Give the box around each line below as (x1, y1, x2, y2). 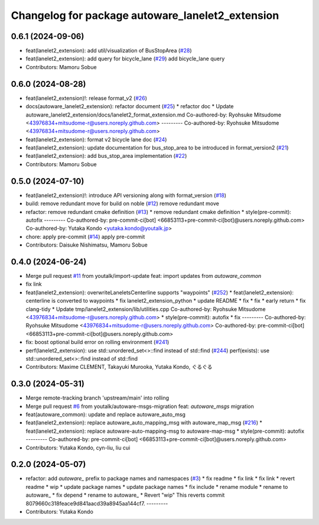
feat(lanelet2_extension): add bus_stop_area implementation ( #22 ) (25, 153, 187, 160)
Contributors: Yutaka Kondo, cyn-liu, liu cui (25, 444, 131, 451)
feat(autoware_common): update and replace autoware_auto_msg (25, 411, 186, 418)
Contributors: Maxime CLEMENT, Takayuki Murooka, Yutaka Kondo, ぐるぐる (25, 364, 213, 371)
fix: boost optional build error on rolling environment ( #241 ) (25, 339, 170, 346)
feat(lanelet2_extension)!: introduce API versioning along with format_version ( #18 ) (25, 192, 227, 199)
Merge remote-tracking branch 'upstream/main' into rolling (25, 394, 170, 401)
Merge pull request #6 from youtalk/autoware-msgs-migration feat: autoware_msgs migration (25, 403, 254, 410)
